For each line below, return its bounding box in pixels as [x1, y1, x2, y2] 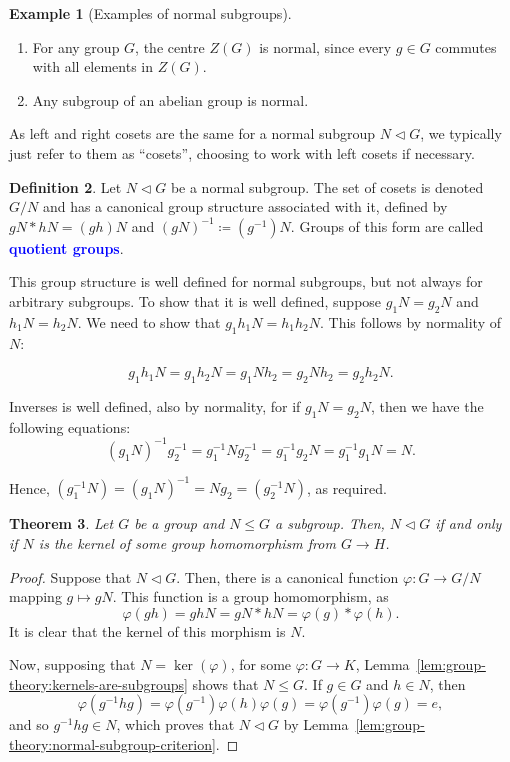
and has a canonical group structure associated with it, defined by [42, 196, 448, 217]
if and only [435, 513, 502, 534]
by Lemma [283, 714, 349, 735]
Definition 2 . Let [9, 176, 122, 197]
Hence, [9, 477, 50, 498]
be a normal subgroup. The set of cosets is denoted [170, 176, 484, 197]
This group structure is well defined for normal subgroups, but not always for [9, 271, 483, 292]
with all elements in [32, 56, 154, 77]
